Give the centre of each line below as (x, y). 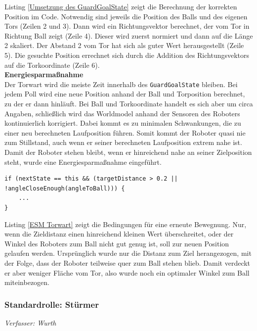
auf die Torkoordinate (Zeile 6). (52, 65)
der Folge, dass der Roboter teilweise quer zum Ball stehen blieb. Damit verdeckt (128, 262)
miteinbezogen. (27, 282)
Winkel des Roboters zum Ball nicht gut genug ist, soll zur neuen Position (117, 243)
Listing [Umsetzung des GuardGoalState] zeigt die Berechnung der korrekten (121, 6)
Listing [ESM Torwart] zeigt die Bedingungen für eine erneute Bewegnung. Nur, (126, 224)
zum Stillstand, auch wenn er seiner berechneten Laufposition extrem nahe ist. (123, 142)
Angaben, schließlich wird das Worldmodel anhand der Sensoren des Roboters (122, 113)
